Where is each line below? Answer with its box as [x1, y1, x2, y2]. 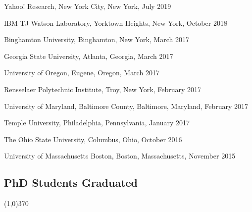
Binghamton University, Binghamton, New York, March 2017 [4, 34, 189, 45]
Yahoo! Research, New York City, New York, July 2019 [4, 1, 171, 11]
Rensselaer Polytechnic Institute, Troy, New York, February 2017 [4, 84, 202, 94]
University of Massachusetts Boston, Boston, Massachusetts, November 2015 [4, 151, 236, 161]
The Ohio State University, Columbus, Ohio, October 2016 [4, 134, 182, 144]
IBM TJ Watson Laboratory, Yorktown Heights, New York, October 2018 [4, 17, 227, 28]
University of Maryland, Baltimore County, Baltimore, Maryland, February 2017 [4, 101, 248, 111]
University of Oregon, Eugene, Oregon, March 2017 [4, 67, 159, 78]
